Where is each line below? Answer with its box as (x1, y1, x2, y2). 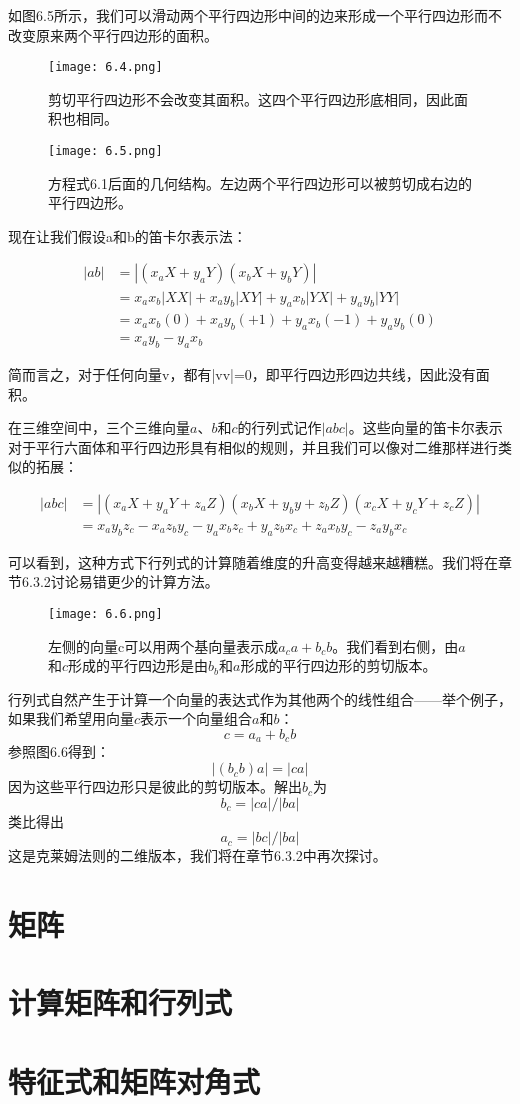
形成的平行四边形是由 (68, 655, 209, 676)
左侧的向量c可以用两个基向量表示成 (48, 635, 279, 656)
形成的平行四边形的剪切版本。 (240, 655, 437, 676)
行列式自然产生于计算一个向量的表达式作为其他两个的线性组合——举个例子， (8, 688, 512, 709)
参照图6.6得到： (8, 741, 110, 762)
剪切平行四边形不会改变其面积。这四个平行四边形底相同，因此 (48, 88, 454, 109)
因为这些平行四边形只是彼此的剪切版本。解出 (8, 776, 302, 797)
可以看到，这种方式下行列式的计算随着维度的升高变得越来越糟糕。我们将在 (8, 551, 498, 572)
